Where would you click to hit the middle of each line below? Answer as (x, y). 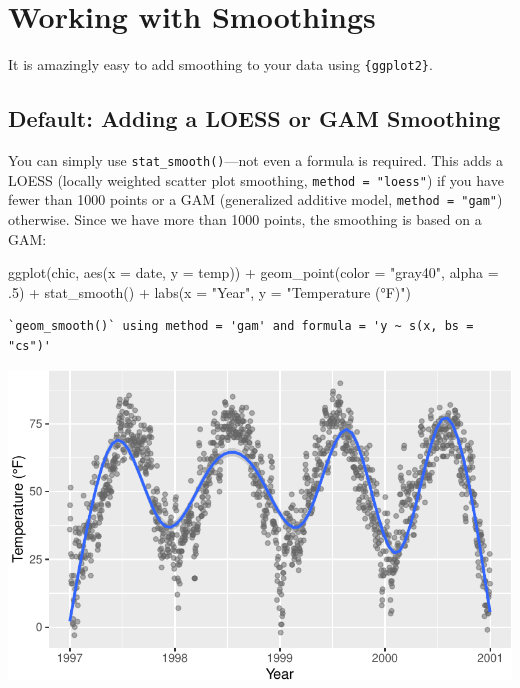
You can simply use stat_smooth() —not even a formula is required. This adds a (255, 159)
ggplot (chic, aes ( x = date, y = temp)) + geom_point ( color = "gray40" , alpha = (253, 272)
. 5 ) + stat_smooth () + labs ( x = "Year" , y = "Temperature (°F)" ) (209, 291)
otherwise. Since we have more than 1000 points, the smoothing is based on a (245, 218)
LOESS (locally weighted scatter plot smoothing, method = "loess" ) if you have (256, 179)
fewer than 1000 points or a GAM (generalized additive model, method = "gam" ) (255, 199)
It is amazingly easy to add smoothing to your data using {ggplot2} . (220, 64)
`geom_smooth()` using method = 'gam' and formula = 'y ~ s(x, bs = (241, 326)
